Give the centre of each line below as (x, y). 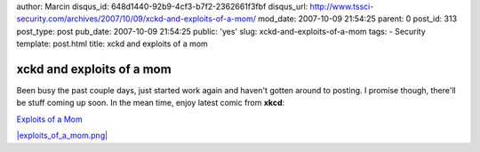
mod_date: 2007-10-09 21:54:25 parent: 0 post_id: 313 (358, 19)
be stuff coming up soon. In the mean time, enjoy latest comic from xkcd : (151, 103)
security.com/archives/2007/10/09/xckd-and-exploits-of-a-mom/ (136, 19)
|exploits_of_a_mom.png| (62, 136)
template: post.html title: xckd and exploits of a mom (112, 44)
